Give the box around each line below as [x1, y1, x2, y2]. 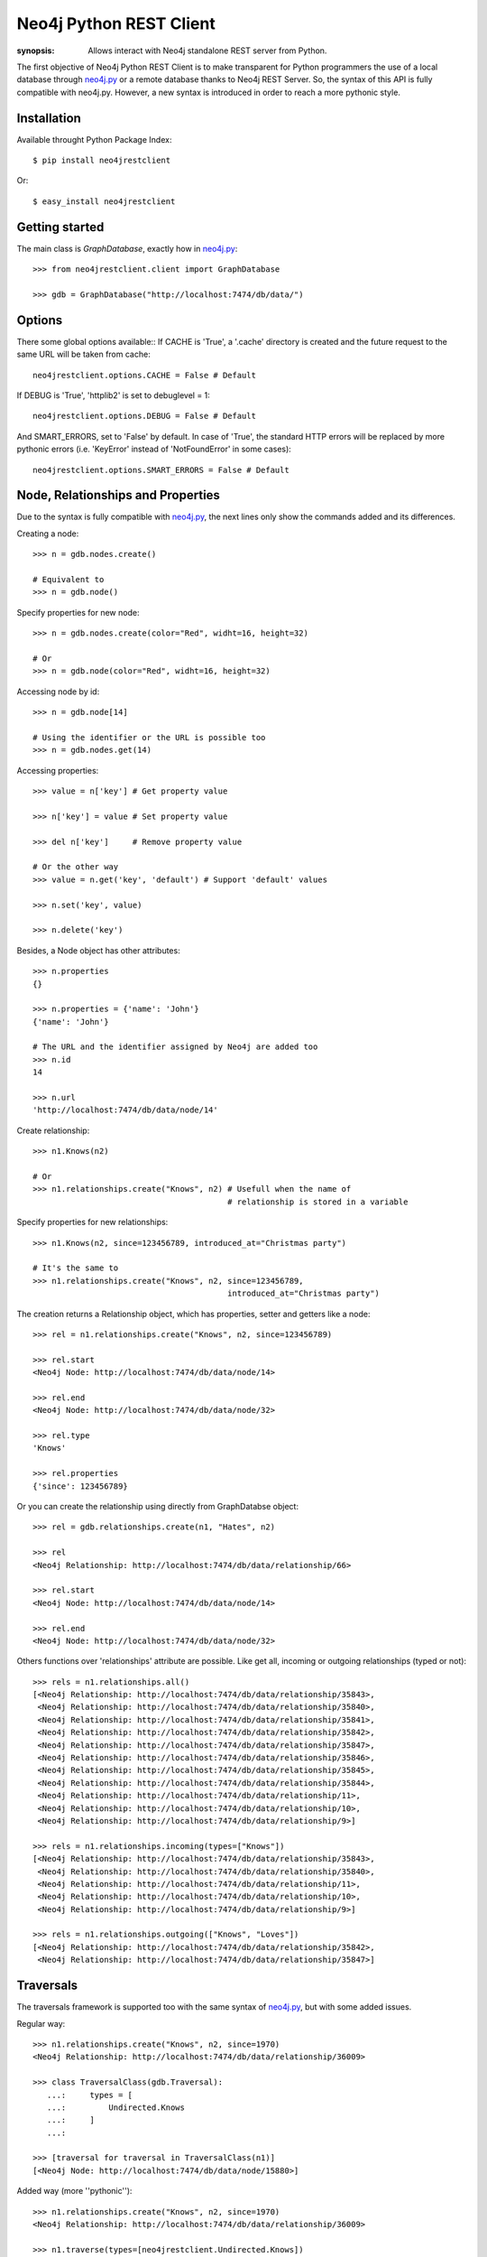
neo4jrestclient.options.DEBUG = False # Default [32, 411, 257, 422]
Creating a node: [16, 528, 79, 539]
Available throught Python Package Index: [16, 134, 172, 144]
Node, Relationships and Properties [16, 488, 221, 503]
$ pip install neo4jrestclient [32, 155, 171, 166]
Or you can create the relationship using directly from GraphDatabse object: [16, 1500, 299, 1511]
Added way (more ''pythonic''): [16, 2186, 133, 2197]
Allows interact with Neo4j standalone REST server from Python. [87, 45, 327, 56]
